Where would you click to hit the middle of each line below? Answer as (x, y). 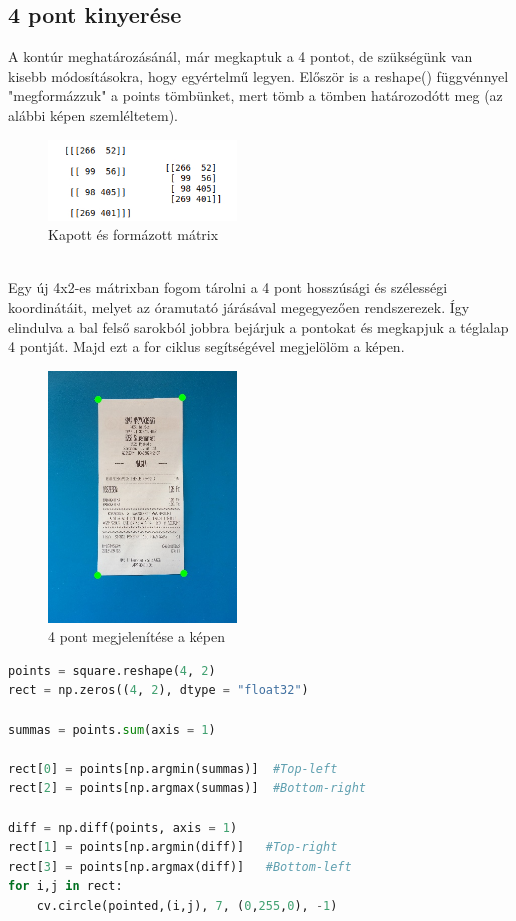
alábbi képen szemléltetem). (93, 114)
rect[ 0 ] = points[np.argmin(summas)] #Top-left (173, 768)
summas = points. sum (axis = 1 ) (112, 729)
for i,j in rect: (65, 886)
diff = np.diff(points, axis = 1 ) (123, 827)
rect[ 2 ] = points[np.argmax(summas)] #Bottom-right (187, 788)
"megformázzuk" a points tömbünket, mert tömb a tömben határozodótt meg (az (255, 95)
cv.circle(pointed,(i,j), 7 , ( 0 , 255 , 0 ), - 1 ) (187, 905)
